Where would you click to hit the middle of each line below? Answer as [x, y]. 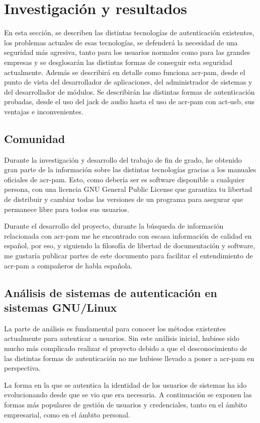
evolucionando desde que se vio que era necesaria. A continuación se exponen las [128, 395]
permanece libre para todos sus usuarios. [67, 209]
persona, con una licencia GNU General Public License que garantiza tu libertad [128, 189]
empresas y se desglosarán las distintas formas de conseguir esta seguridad [118, 62]
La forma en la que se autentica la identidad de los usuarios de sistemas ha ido [125, 384]
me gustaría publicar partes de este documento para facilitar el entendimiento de [128, 256]
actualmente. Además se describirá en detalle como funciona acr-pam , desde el [125, 72]
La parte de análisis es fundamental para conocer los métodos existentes [115, 328]
